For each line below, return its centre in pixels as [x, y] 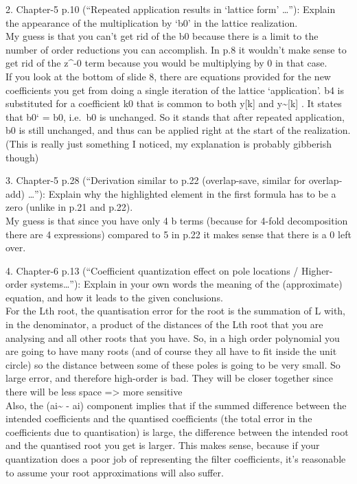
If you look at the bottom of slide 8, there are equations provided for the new [168, 76]
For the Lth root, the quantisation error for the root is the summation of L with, [176, 311]
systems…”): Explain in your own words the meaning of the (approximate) [186, 284]
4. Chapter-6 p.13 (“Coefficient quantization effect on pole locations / [152, 270]
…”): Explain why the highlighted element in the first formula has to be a [182, 193]
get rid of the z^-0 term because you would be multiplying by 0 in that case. [166, 63]
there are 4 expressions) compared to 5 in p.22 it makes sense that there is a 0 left [178, 234]
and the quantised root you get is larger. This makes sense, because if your [163, 445]
